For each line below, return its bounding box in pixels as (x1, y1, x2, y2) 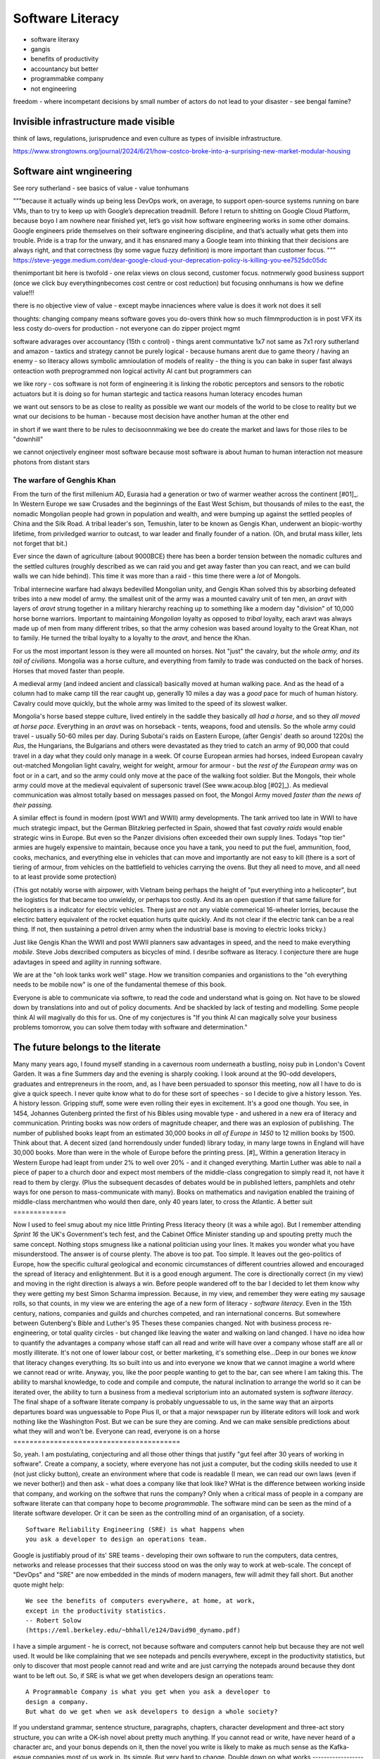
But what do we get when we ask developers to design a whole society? (25, 1708, 278, 1716)
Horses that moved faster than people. (13, 666, 125, 675)
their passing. (13, 801, 53, 809)
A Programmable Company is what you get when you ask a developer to (25, 1688, 271, 1696)
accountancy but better (30, 64, 99, 73)
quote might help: (13, 1580, 65, 1589)
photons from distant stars (13, 457, 90, 466)
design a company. (25, 1698, 89, 1706)
